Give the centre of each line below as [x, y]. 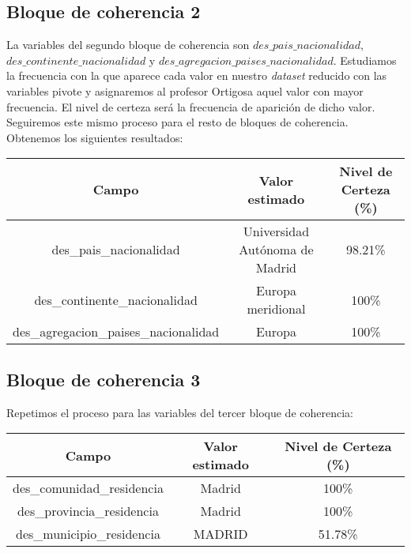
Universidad [276, 231]
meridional [276, 309]
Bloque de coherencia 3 [104, 379]
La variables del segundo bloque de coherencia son [128, 45]
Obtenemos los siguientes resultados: [95, 137]
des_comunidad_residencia [88, 488]
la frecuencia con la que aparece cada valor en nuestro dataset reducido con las [197, 75]
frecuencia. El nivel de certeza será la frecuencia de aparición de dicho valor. [191, 106]
